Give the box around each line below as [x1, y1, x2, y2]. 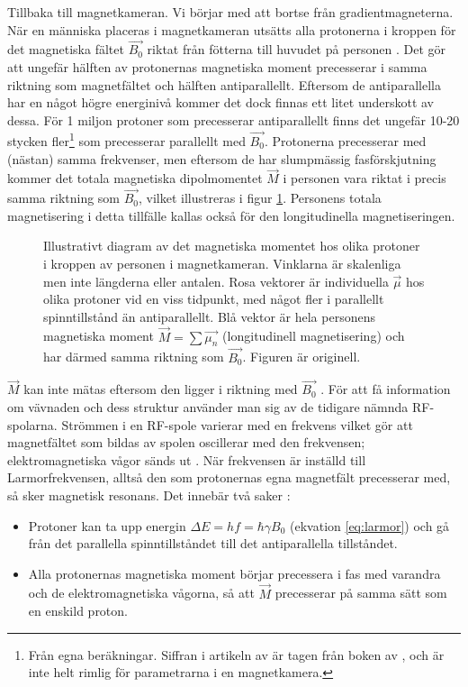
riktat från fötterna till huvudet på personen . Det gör [147, 40, 446, 59]
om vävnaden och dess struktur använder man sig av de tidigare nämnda [7, 398, 409, 417]
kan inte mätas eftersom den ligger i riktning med [23, 380, 298, 398]
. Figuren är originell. [242, 347, 361, 366]
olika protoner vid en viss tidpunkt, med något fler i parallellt [43, 289, 384, 308]
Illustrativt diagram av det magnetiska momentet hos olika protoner [43, 236, 420, 255]
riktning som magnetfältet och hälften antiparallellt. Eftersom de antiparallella [7, 75, 442, 94]
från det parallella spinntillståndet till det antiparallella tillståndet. [28, 534, 398, 553]
